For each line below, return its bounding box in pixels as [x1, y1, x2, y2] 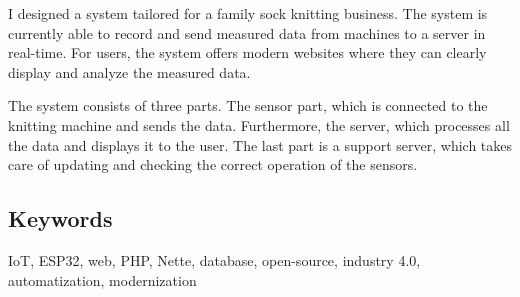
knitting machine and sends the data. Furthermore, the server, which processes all [8, 114, 510, 135]
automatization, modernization [8, 269, 197, 290]
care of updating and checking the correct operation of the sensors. [8, 154, 418, 175]
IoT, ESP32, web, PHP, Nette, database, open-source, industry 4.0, [8, 249, 421, 270]
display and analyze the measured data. [8, 61, 251, 82]
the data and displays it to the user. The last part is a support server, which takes [8, 134, 513, 155]
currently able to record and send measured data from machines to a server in [8, 22, 486, 43]
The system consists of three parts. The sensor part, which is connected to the [8, 95, 488, 116]
